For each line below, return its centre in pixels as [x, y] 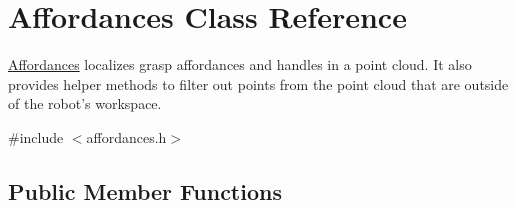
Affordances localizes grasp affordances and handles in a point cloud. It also [240, 64]
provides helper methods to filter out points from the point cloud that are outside [258, 83]
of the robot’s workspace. [85, 103]
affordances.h [126, 136]
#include [36, 136]
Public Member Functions [145, 190]
